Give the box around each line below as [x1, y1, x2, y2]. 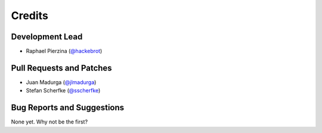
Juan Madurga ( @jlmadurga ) [26, 78, 97, 86]
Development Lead [11, 32, 83, 42]
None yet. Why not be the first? [11, 118, 88, 125]
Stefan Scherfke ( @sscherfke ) [26, 87, 101, 94]
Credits [11, 9, 49, 22]
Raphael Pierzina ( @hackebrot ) [26, 48, 103, 55]
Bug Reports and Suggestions [11, 103, 125, 113]
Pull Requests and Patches [11, 63, 113, 73]
